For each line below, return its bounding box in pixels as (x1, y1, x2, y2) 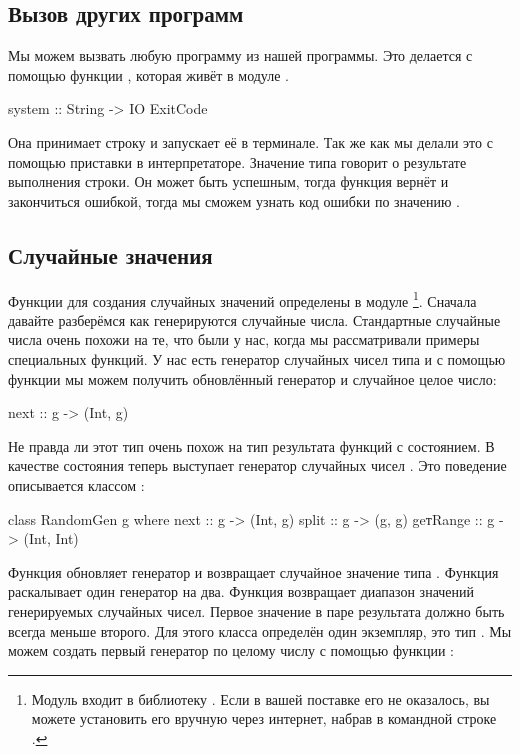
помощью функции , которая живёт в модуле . (8, 64, 289, 85)
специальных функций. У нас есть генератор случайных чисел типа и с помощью (8, 349, 506, 369)
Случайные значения (8, 239, 213, 270)
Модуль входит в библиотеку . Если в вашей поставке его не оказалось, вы (31, 688, 490, 709)
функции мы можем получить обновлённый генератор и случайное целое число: (8, 368, 497, 389)
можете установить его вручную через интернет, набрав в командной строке (31, 708, 497, 729)
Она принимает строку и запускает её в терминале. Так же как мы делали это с (8, 131, 493, 152)
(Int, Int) (23, 528, 79, 549)
